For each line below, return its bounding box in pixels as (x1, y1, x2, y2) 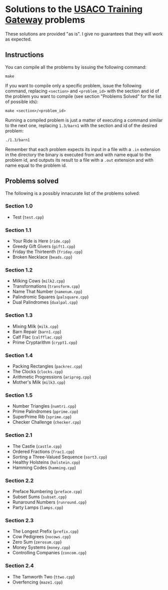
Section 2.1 (5, 432, 32, 439)
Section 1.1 (5, 226, 31, 233)
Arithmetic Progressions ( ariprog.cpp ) (12, 374, 91, 380)
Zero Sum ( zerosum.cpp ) (12, 539, 62, 545)
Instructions (5, 51, 44, 59)
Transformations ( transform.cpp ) (12, 283, 80, 289)
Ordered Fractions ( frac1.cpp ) (12, 448, 75, 454)
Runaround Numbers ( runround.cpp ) (12, 499, 87, 505)
